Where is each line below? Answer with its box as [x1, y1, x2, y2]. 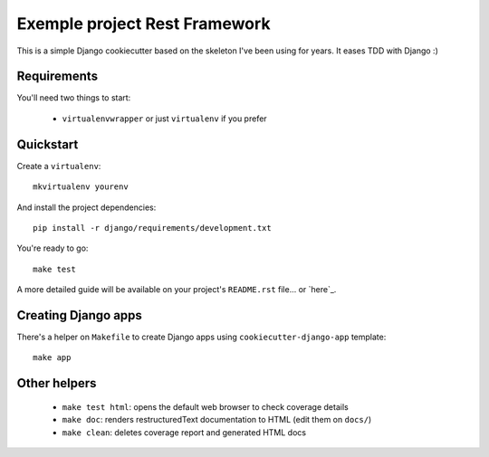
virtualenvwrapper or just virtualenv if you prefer [62, 113, 267, 124]
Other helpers [16, 376, 97, 391]
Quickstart [16, 137, 79, 152]
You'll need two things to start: [16, 92, 131, 103]
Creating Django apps [16, 308, 142, 323]
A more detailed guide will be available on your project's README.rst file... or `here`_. [16, 284, 337, 295]
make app [33, 353, 72, 363]
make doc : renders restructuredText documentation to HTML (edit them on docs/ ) [62, 414, 372, 425]
